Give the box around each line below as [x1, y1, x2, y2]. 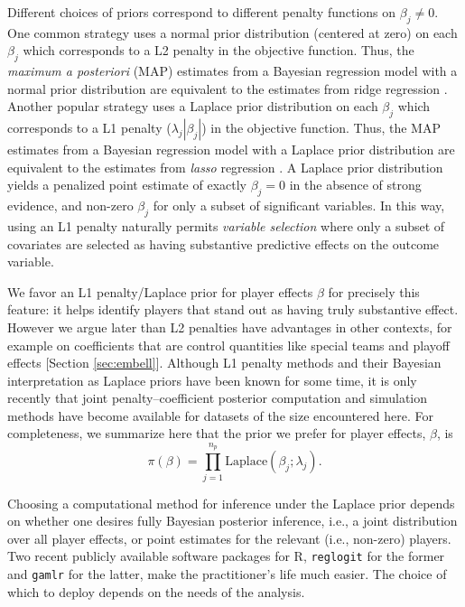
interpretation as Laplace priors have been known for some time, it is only [7, 370, 417, 389]
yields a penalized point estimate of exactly [7, 175, 246, 194]
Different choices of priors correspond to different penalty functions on [7, 3, 396, 21]
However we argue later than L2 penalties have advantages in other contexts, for [7, 317, 452, 336]
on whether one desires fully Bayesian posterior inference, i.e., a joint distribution [7, 511, 458, 530]
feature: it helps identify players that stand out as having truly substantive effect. [7, 300, 459, 319]
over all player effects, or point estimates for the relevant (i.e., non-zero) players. [7, 528, 451, 547]
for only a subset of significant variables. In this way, [153, 196, 445, 215]
